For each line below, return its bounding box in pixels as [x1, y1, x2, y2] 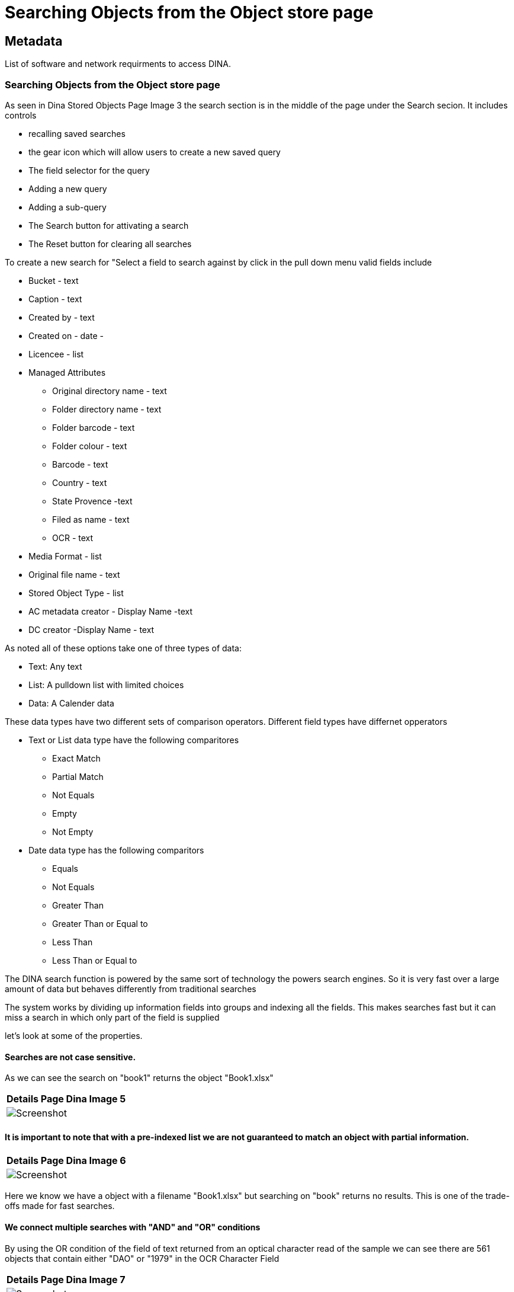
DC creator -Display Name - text [28, 624, 155, 635]
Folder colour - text [52, 440, 127, 451]
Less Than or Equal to [52, 955, 137, 965]
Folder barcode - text [52, 422, 135, 433]
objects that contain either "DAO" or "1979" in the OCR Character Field [5, 1253, 280, 1264]
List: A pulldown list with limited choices [28, 679, 184, 690]
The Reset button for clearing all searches [28, 238, 192, 249]
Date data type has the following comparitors [28, 845, 204, 855]
